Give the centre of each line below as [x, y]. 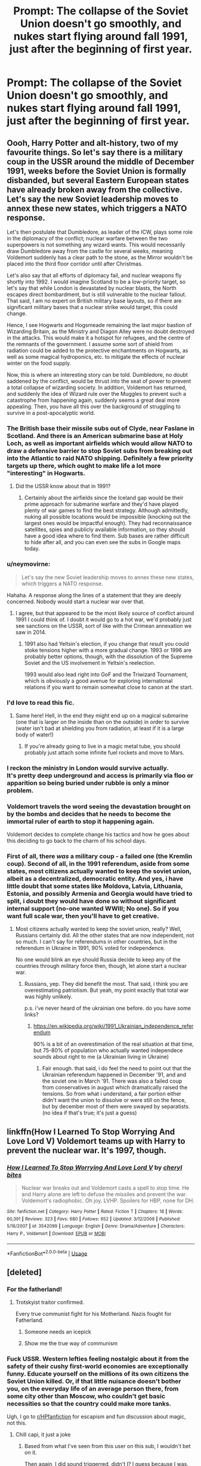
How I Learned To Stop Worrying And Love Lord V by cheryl [95, 1167]
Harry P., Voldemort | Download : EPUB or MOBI [56, 1234]
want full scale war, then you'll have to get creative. [83, 916]
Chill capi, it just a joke [43, 1435]
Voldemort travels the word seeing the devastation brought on [99, 807]
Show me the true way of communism [71, 1343]
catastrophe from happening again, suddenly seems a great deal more [93, 400]
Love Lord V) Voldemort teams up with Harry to [96, 1141]
